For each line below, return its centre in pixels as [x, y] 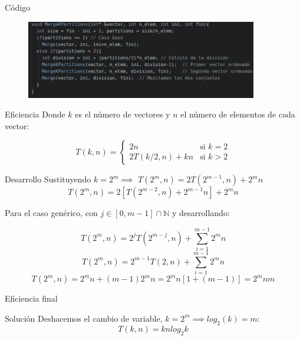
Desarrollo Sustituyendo [48, 179]
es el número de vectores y [123, 114]
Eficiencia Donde [35, 114]
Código [18, 7]
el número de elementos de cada [238, 114]
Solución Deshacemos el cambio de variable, [84, 318]
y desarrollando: [201, 213]
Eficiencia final [31, 298]
